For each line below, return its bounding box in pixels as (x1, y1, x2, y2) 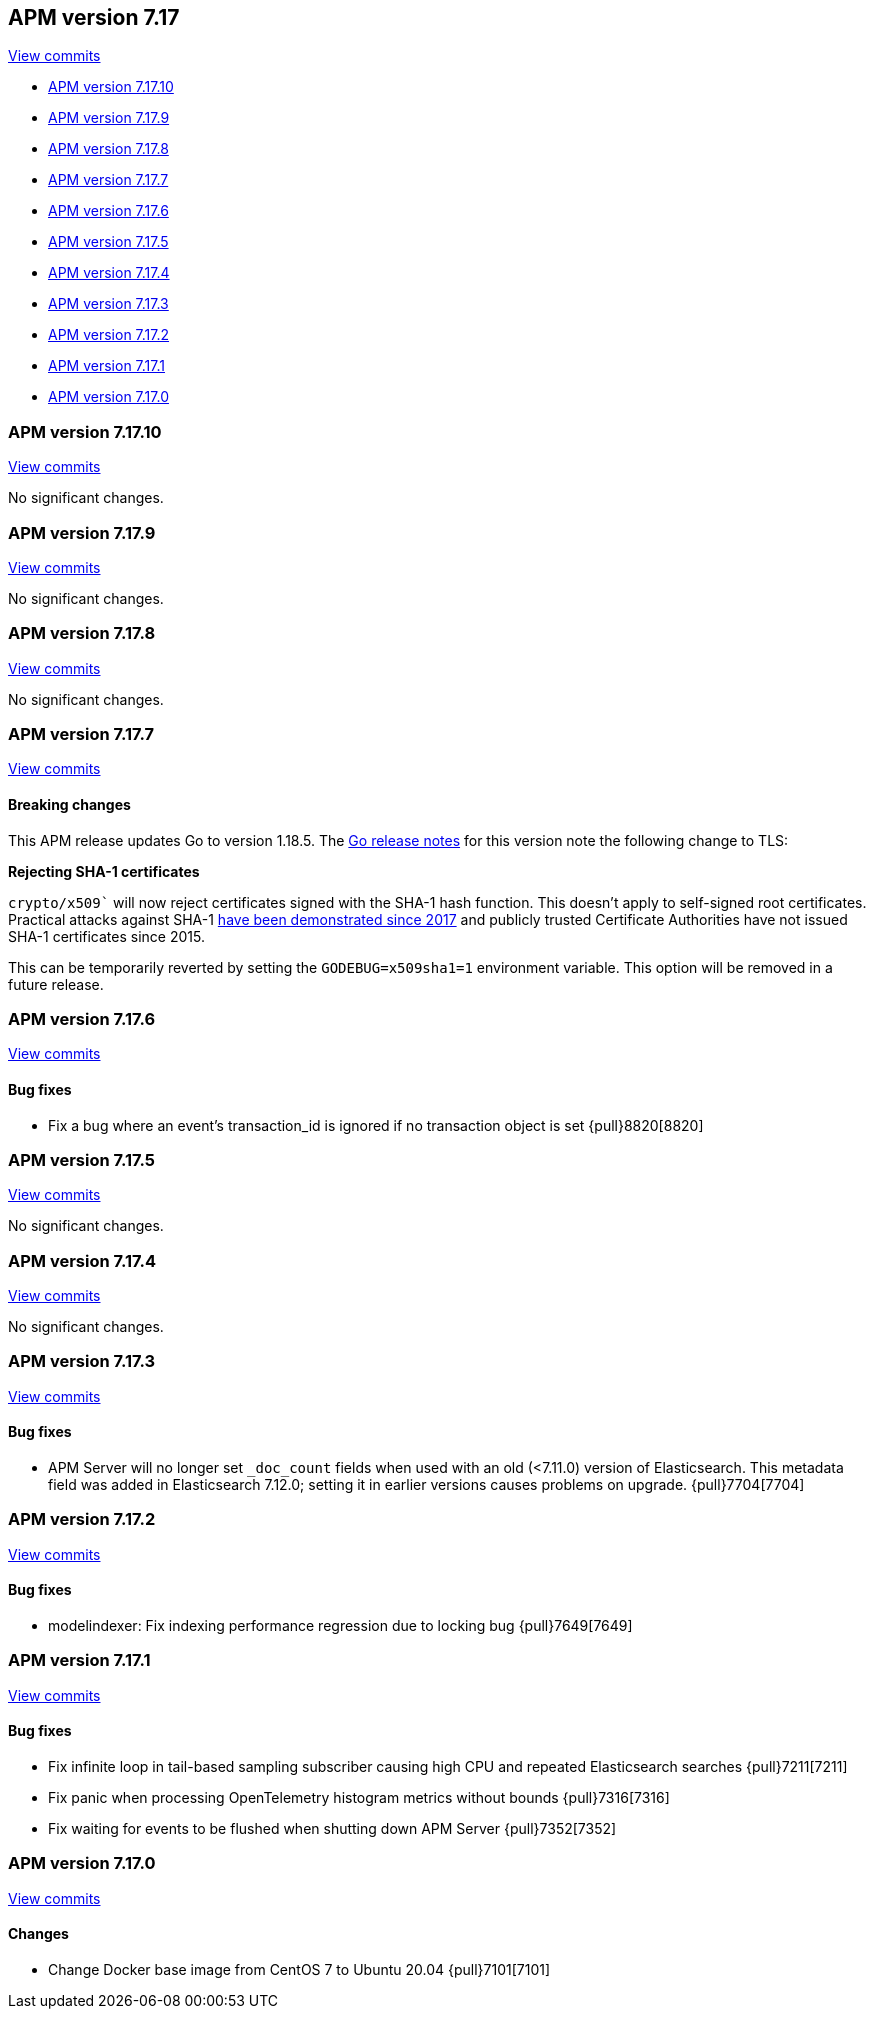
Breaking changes (8, 796, 131, 814)
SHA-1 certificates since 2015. (8, 927, 205, 945)
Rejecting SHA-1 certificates (8, 862, 200, 880)
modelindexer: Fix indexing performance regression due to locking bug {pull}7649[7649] (48, 1617, 633, 1635)
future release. (8, 975, 104, 993)
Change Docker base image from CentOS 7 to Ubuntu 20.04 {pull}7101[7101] (48, 1960, 551, 1978)
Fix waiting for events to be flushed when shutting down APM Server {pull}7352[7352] (48, 1820, 617, 1838)
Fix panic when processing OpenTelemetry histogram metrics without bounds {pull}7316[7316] (48, 1789, 670, 1807)
